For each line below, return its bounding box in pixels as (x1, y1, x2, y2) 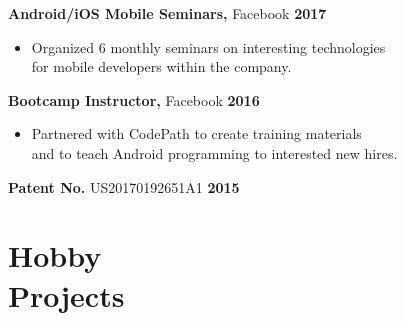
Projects (8, 274, 125, 315)
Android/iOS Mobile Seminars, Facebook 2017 (8, 3, 327, 23)
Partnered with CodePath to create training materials (31, 123, 362, 144)
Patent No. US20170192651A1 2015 (8, 176, 240, 197)
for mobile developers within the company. (31, 56, 292, 77)
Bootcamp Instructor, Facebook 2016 (8, 89, 260, 110)
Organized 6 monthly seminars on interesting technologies (31, 36, 386, 57)
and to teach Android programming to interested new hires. (31, 142, 398, 163)
